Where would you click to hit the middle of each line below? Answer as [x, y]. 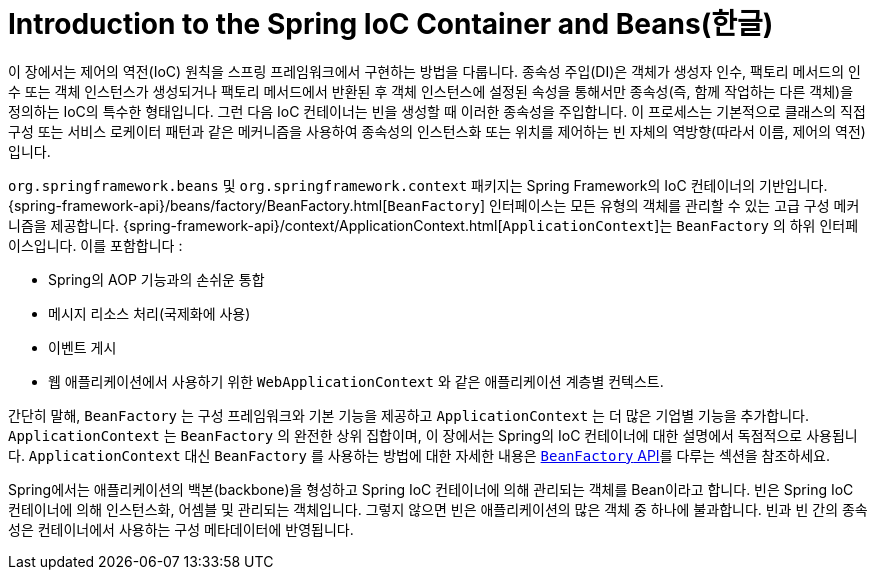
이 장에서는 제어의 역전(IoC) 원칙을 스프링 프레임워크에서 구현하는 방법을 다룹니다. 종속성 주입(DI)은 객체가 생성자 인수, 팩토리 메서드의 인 [434, 71]
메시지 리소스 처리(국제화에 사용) [149, 313]
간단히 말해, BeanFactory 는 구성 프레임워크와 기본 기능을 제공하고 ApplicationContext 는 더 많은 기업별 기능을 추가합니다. [409, 415]
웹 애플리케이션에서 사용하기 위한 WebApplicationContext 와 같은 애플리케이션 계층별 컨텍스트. [356, 381]
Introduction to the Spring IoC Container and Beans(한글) [391, 24]
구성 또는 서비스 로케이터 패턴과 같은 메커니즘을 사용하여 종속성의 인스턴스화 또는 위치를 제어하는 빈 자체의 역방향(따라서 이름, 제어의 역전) [437, 131]
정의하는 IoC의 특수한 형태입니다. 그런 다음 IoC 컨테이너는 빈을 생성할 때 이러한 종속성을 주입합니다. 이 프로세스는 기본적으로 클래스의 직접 [437, 111]
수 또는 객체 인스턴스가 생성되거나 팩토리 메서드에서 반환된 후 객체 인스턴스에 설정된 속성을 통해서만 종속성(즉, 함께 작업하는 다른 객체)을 [431, 91]
